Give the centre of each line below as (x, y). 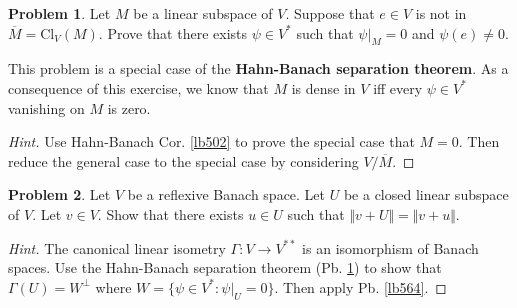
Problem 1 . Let (59, 13)
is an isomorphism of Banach (390, 247)
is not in (441, 13)
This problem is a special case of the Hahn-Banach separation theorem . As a (258, 68)
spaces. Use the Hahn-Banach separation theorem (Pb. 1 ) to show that (225, 267)
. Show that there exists (170, 213)
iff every (398, 87)
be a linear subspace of (203, 13)
